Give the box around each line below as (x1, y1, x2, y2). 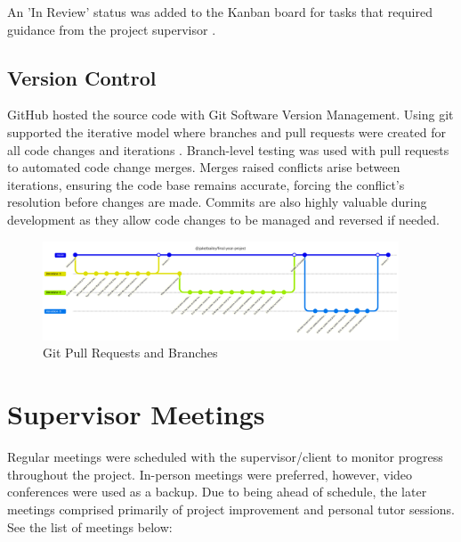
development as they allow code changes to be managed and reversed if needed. (7, 209, 440, 228)
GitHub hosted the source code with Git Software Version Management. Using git (7, 105, 454, 124)
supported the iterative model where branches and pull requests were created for (7, 122, 446, 141)
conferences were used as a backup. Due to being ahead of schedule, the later (7, 482, 427, 501)
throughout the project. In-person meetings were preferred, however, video (7, 464, 413, 483)
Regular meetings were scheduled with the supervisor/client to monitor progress (7, 448, 443, 466)
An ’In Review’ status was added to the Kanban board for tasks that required (7, 3, 433, 21)
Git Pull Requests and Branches (43, 343, 218, 362)
